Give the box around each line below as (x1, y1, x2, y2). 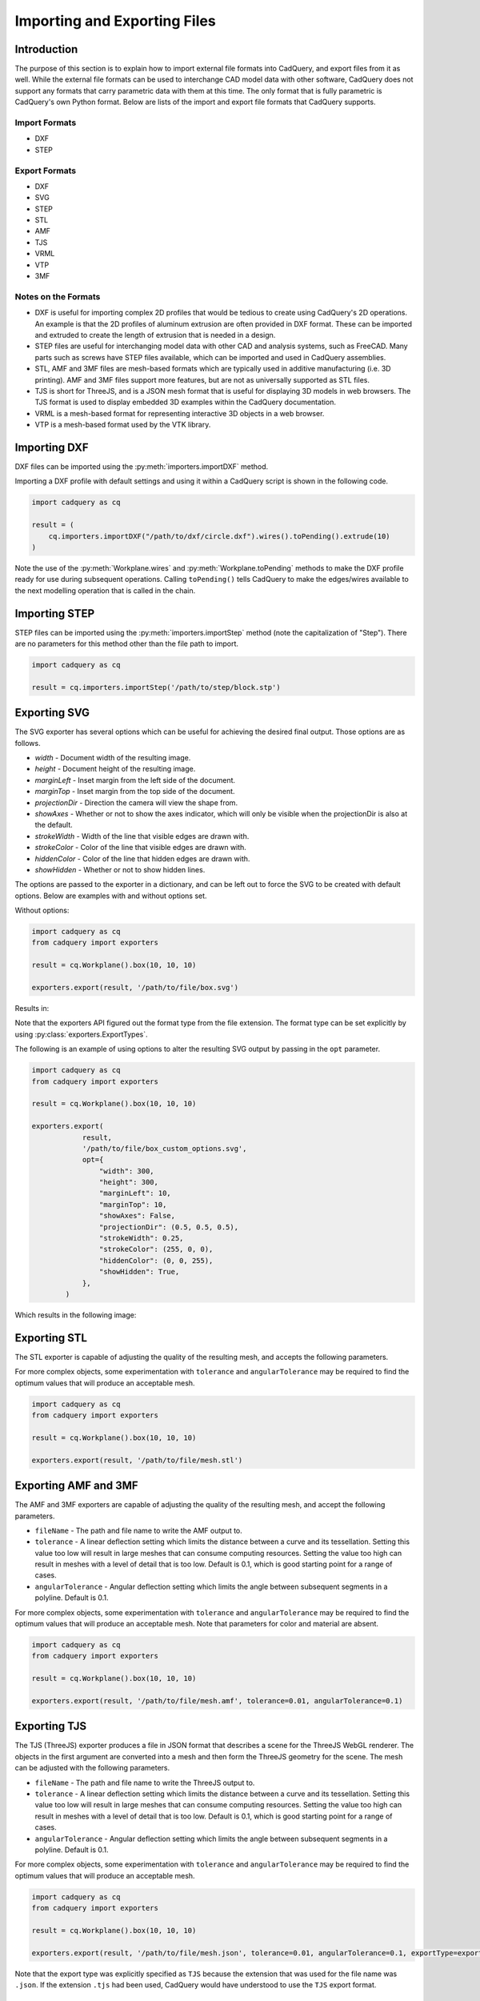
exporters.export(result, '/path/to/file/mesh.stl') (31, 1455, 243, 1465)
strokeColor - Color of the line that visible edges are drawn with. (34, 843, 247, 852)
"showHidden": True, (98, 1267, 180, 1277)
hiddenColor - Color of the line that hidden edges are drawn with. (34, 853, 250, 864)
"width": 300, (98, 1166, 155, 1176)
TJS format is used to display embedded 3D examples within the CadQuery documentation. (34, 397, 336, 407)
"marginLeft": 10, (98, 1189, 171, 1198)
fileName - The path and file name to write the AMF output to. (34, 1526, 243, 1535)
